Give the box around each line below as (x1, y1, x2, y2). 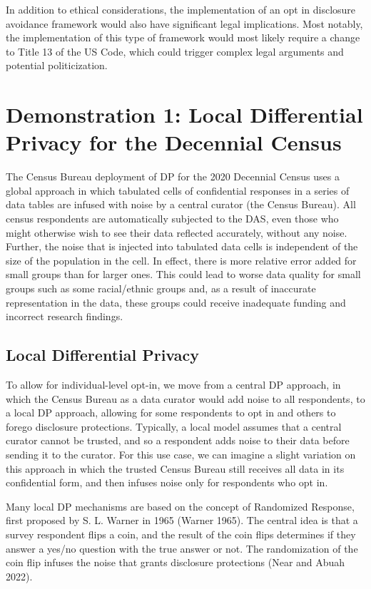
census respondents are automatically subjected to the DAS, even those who (6, 211, 339, 226)
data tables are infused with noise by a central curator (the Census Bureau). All (6, 197, 356, 212)
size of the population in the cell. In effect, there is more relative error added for (6, 252, 357, 267)
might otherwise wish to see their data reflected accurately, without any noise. (6, 225, 347, 240)
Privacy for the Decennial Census (6, 128, 342, 157)
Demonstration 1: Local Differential (6, 100, 363, 129)
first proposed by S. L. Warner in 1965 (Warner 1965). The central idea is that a (6, 513, 358, 528)
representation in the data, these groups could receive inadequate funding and (6, 294, 346, 309)
